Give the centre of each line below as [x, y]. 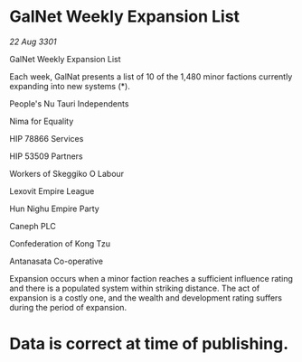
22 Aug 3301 [33, 42]
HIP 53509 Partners [46, 156]
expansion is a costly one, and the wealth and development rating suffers [146, 297]
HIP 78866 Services [47, 138]
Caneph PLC [33, 226]
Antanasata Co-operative [57, 261]
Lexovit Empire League [52, 190]
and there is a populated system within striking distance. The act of [135, 288]
